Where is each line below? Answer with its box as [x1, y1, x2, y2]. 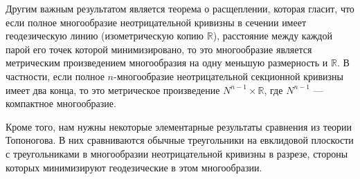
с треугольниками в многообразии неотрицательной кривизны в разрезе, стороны [6, 146, 348, 160]
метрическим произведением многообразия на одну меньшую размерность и [6, 55, 328, 70]
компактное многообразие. [6, 96, 116, 111]
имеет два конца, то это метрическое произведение [6, 82, 220, 97]
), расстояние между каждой [213, 28, 332, 43]
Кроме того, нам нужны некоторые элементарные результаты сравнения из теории [6, 119, 352, 133]
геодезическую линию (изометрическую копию [6, 28, 204, 43]
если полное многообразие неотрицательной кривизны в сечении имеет [6, 15, 307, 29]
